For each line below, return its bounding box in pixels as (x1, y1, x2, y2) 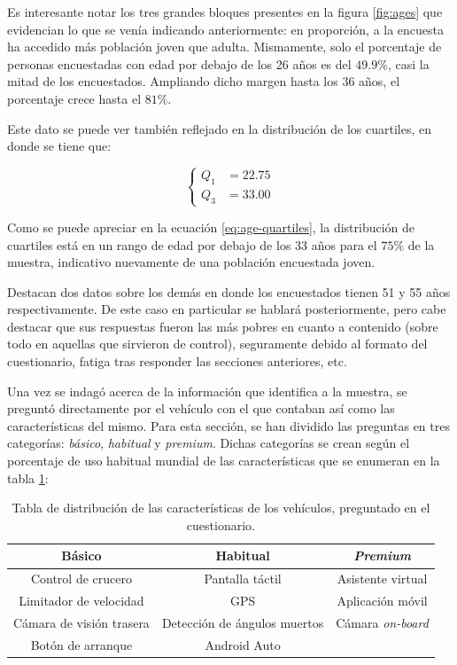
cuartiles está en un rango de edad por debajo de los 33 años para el (7, 235, 377, 254)
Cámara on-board (336, 613, 429, 631)
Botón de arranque (30, 635, 133, 653)
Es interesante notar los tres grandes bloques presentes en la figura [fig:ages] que (7, 3, 443, 20)
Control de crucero (30, 569, 132, 588)
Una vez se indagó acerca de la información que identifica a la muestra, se (7, 381, 407, 400)
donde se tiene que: (7, 137, 112, 155)
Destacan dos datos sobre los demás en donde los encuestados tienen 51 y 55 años (7, 282, 451, 301)
